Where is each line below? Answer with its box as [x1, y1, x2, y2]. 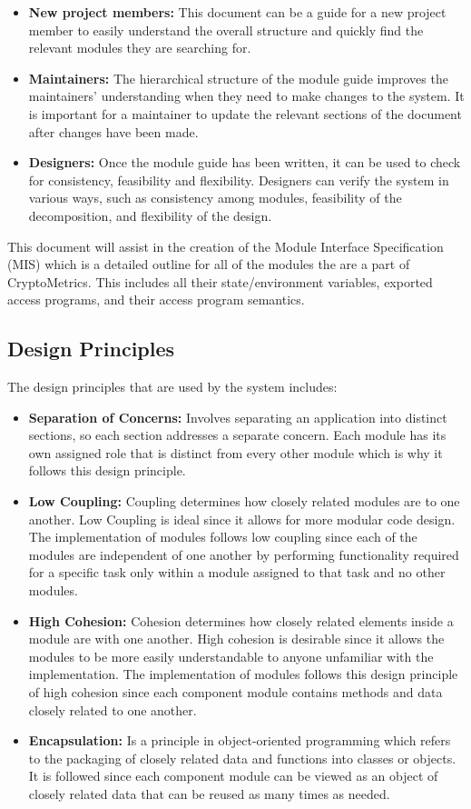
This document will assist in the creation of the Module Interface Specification [7, 236, 444, 255]
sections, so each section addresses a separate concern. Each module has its [28, 425, 446, 444]
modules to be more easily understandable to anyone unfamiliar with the [28, 646, 434, 665]
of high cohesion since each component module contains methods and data [28, 683, 443, 702]
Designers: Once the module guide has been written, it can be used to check [28, 153, 461, 172]
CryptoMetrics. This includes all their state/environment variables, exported [7, 272, 433, 291]
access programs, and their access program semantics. [7, 290, 305, 309]
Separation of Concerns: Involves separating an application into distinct [28, 407, 447, 426]
